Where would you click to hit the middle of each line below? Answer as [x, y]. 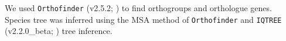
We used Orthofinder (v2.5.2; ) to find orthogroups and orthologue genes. [138, 8]
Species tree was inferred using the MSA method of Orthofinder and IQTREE [143, 19]
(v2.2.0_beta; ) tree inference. [59, 31]
